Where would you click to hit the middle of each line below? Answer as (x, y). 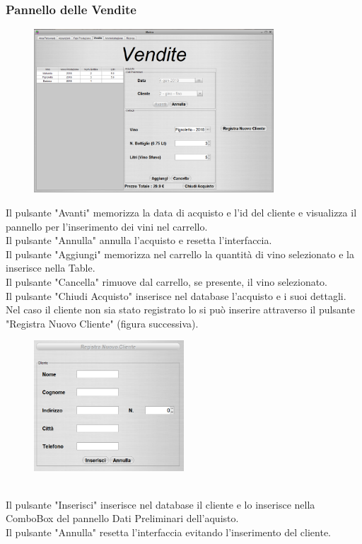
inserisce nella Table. (51, 268)
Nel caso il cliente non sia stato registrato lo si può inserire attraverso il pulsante (180, 309)
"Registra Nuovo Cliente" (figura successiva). (102, 323)
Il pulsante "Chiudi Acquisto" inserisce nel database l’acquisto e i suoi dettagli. (176, 295)
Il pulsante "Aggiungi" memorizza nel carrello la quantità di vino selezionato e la (180, 254)
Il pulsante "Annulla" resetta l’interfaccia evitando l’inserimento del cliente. (168, 532)
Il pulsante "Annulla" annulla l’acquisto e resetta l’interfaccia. (139, 240)
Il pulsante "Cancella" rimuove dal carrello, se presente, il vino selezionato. (167, 281)
